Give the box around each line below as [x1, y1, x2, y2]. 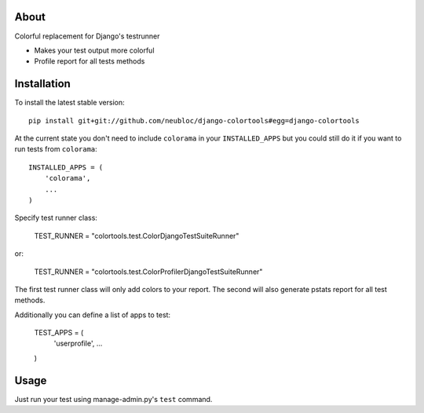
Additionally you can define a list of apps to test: [14, 310, 171, 320]
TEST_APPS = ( [34, 328, 84, 338]
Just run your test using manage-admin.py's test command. [14, 394, 213, 404]
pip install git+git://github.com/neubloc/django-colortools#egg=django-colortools [28, 116, 360, 125]
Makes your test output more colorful [34, 46, 155, 55]
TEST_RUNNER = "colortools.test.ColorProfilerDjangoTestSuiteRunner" [34, 267, 263, 276]
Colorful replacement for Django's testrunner [14, 31, 160, 41]
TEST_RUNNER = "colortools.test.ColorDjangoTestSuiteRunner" [34, 231, 239, 240]
